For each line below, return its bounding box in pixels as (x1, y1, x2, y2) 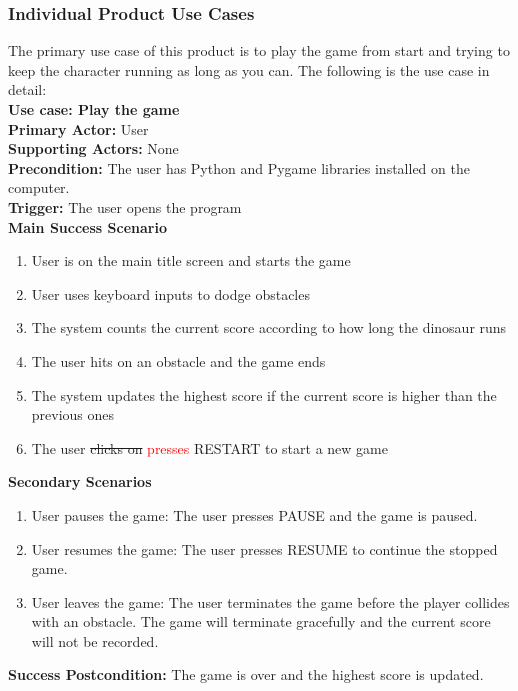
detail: (8, 79, 47, 100)
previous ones (31, 404, 115, 425)
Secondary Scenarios (8, 471, 152, 492)
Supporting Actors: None (8, 138, 179, 159)
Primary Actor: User (8, 118, 149, 139)
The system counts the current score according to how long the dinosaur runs (31, 317, 507, 338)
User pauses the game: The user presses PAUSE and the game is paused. (31, 504, 478, 525)
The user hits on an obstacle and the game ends (31, 350, 326, 371)
